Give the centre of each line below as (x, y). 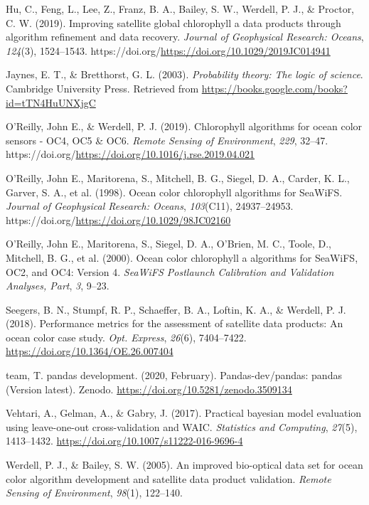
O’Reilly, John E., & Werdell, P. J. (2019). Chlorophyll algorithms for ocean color (184, 126)
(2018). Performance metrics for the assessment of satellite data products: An (175, 323)
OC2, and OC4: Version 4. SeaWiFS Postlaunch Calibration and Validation (170, 271)
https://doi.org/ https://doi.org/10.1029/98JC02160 (118, 219)
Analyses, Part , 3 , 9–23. (58, 286)
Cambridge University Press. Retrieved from (102, 88)
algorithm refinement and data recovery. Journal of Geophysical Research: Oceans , (185, 37)
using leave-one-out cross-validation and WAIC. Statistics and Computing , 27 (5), (182, 426)
